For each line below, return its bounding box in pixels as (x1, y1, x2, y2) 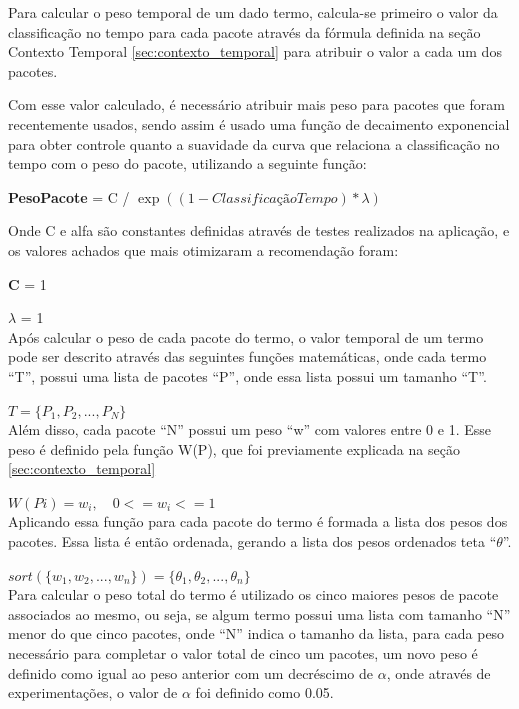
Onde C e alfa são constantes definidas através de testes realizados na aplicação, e (8, 220, 510, 241)
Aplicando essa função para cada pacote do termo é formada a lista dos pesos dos (8, 511, 508, 532)
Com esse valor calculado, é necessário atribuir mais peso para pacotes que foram (8, 94, 505, 115)
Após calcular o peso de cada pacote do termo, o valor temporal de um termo (8, 326, 484, 347)
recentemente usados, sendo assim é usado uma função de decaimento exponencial (8, 113, 510, 134)
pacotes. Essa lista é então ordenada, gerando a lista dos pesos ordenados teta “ (8, 531, 497, 552)
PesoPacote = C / (8, 186, 130, 207)
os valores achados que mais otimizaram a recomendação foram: (8, 239, 399, 260)
